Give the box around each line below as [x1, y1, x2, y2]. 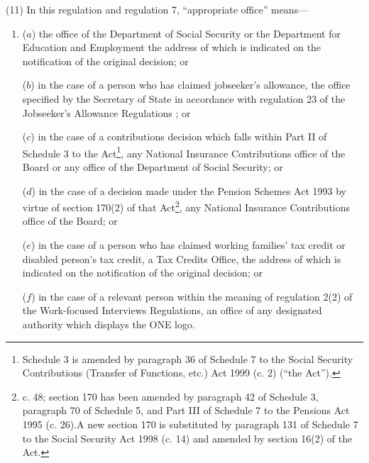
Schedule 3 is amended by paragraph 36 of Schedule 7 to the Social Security [22, 351, 353, 366]
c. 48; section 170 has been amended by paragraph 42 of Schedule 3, [22, 389, 319, 403]
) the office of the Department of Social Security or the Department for [31, 26, 341, 40]
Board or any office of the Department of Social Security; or [22, 160, 283, 174]
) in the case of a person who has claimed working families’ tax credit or [31, 238, 346, 252]
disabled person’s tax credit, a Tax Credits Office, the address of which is [22, 251, 341, 266]
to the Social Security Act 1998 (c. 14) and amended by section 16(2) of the [22, 430, 353, 445]
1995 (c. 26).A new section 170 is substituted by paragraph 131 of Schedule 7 [22, 416, 358, 431]
